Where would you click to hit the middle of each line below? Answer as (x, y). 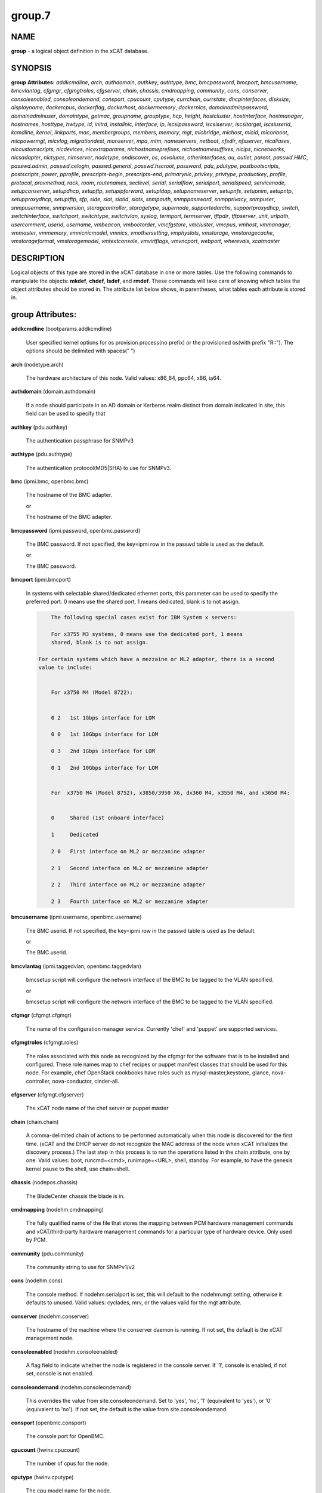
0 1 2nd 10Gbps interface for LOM (104, 768)
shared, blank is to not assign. (100, 643)
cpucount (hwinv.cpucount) (46, 1450)
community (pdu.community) (47, 1254)
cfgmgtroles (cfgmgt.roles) (45, 1043)
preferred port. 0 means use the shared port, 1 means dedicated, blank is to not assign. (133, 601)
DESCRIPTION (38, 258)
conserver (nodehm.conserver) (50, 1316)
